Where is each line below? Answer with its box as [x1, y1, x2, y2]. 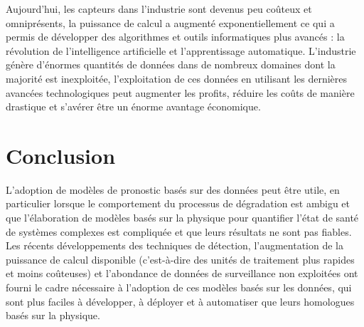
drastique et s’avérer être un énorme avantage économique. [6, 99, 261, 114]
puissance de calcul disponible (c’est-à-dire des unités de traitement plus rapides [6, 251, 355, 266]
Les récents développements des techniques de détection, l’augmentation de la [6, 238, 344, 253]
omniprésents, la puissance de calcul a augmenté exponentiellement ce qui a [6, 15, 335, 30]
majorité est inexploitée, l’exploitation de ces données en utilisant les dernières [6, 71, 348, 85]
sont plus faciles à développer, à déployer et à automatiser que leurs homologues [6, 294, 355, 308]
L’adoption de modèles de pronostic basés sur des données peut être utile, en [6, 182, 340, 197]
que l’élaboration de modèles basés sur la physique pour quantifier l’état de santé [6, 210, 359, 225]
